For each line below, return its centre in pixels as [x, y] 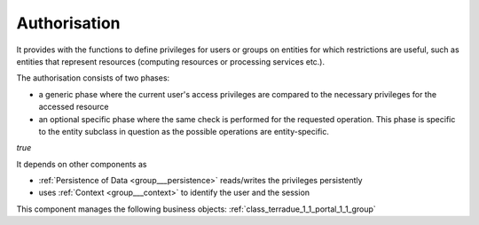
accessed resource [74, 107]
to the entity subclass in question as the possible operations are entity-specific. [184, 131]
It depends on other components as [82, 164]
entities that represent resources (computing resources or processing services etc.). [171, 61]
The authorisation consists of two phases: [93, 78]
